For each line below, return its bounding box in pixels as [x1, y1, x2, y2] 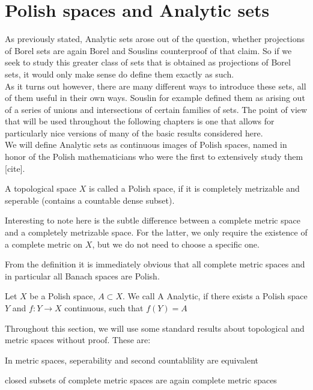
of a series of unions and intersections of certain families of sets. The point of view [5, 103, 308, 115]
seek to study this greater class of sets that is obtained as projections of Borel [5, 56, 291, 69]
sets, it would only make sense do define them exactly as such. [5, 67, 234, 80]
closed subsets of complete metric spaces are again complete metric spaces [5, 374, 277, 386]
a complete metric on [5, 237, 83, 250]
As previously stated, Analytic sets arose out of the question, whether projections [5, 32, 305, 45]
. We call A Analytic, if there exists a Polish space [122, 290, 308, 302]
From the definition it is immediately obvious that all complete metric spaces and [5, 258, 305, 270]
